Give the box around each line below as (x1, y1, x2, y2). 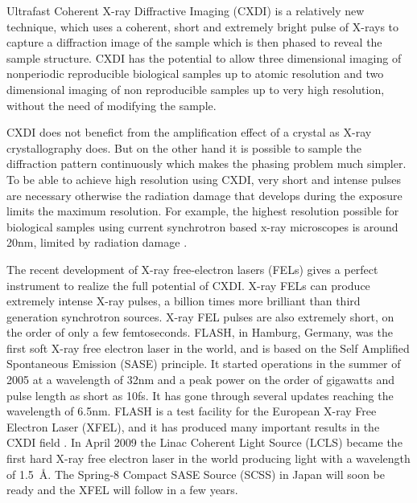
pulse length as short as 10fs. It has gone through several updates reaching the (6, 386, 394, 403)
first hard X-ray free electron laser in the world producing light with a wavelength (6, 450, 411, 467)
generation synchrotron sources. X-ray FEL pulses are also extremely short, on (6, 308, 394, 325)
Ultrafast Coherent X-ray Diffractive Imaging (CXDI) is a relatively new (6, 2, 365, 18)
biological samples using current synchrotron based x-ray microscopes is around (6, 218, 398, 235)
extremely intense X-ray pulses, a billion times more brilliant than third (6, 292, 361, 309)
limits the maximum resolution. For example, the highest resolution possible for (6, 202, 399, 219)
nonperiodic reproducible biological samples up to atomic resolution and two (6, 65, 384, 82)
